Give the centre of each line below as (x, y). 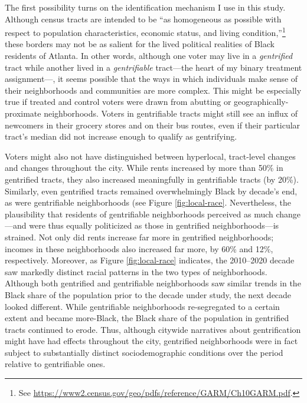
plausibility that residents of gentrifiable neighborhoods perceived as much (139, 214)
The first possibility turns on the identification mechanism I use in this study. (145, 7)
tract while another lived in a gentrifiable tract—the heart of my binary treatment (153, 67)
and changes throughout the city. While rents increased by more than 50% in (144, 168)
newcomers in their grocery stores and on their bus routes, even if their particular (153, 125)
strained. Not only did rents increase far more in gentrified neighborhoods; (139, 237)
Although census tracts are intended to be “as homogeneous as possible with (143, 19)
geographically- (261, 102)
